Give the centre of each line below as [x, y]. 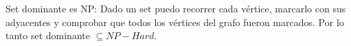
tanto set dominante [48, 35]
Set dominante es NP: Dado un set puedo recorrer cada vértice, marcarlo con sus [176, 8]
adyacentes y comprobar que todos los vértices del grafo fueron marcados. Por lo [175, 22]
